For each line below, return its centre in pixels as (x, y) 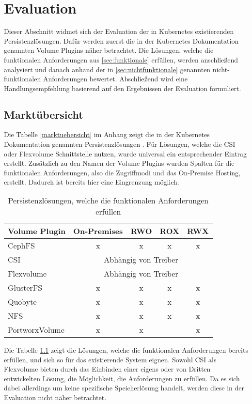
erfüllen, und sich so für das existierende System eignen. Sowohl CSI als (110, 359)
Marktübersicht (44, 114)
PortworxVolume (36, 330)
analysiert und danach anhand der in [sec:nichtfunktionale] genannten (107, 69)
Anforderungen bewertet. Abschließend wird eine (115, 79)
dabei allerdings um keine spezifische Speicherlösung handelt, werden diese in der (124, 388)
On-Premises (98, 231)
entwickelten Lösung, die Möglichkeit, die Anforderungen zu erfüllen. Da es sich (122, 378)
